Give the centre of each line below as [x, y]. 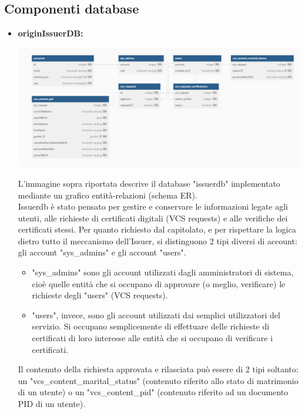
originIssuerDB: [51, 33]
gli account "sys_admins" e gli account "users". [102, 252]
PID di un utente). [52, 403]
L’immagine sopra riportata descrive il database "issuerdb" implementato [149, 183]
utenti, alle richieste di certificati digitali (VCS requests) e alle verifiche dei [153, 218]
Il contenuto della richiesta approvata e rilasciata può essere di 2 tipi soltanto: [158, 369]
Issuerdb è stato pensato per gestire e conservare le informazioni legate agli [153, 206]
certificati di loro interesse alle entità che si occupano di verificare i [152, 338]
